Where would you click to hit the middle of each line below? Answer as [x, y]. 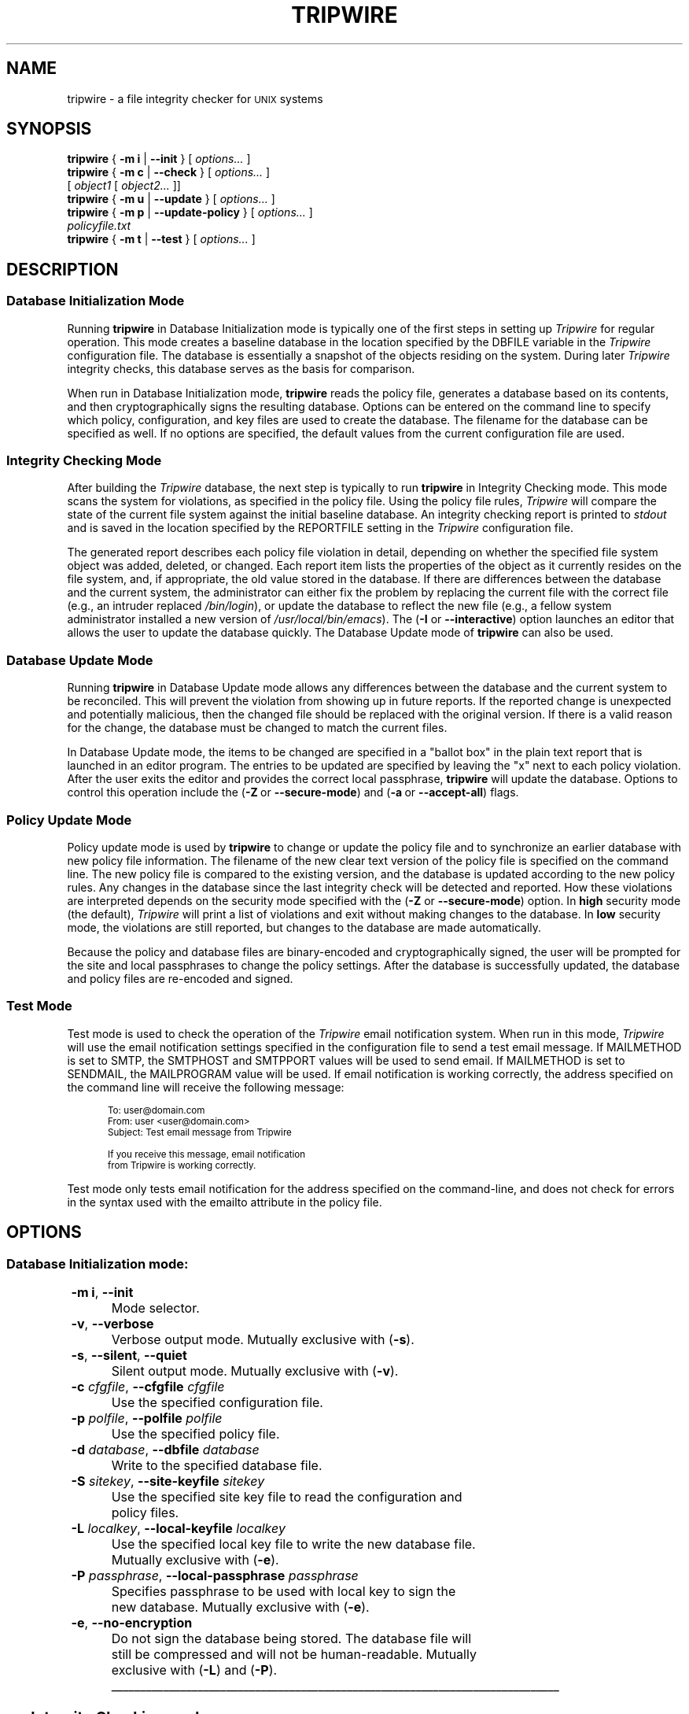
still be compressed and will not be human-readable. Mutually [294, 1654]
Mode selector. [155, 1308]
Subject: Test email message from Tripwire [200, 1132]
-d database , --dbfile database [165, 1449]
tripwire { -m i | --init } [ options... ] [159, 159]
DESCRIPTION [63, 269]
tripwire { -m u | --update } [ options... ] [171, 199]
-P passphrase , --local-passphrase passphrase [215, 1575]
